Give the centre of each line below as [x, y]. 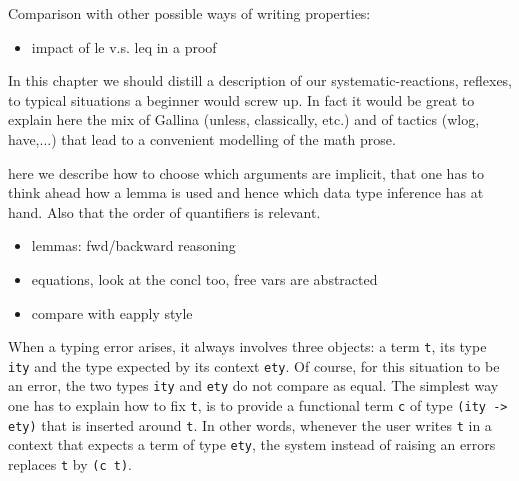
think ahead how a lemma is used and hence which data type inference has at [246, 192]
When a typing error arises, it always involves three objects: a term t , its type [247, 346]
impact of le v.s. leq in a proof [124, 46]
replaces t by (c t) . [70, 464]
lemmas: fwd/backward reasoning [133, 245]
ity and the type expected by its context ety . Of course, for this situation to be [254, 365]
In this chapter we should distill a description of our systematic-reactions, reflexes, [260, 80]
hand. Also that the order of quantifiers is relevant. [164, 211]
